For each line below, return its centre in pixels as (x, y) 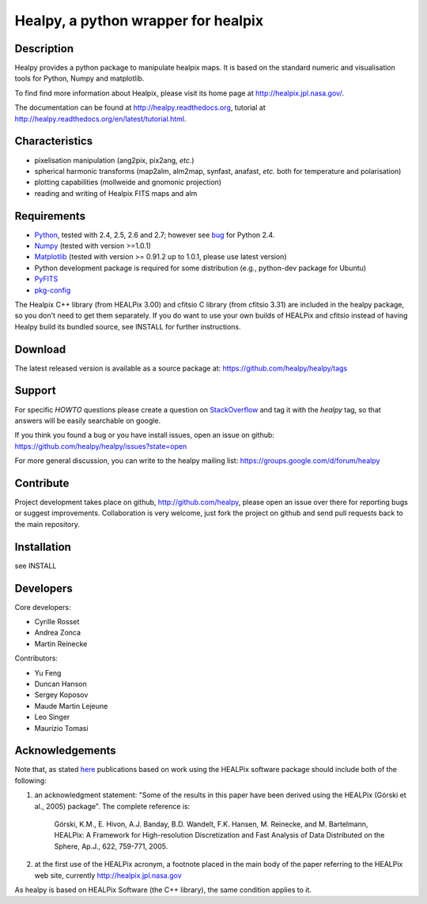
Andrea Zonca (58, 633)
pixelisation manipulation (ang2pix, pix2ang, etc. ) (114, 160)
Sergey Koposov (61, 695)
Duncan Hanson (60, 684)
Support (35, 391)
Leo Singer (52, 717)
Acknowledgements (65, 751)
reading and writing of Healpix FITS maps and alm (116, 193)
